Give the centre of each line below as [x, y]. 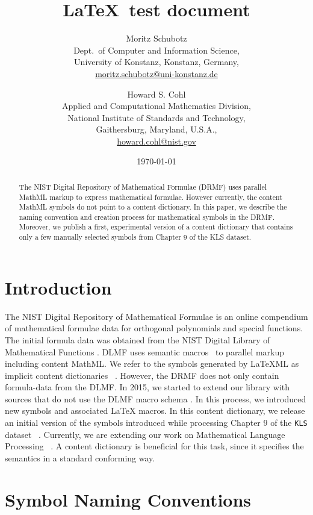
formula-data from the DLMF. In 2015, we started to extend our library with [147, 387]
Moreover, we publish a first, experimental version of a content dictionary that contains [156, 227]
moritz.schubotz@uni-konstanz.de [156, 73]
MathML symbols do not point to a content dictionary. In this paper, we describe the [153, 207]
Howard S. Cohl [156, 94]
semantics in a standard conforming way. [80, 457]
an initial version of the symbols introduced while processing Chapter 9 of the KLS [156, 423]
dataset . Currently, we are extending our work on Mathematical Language [145, 434]
